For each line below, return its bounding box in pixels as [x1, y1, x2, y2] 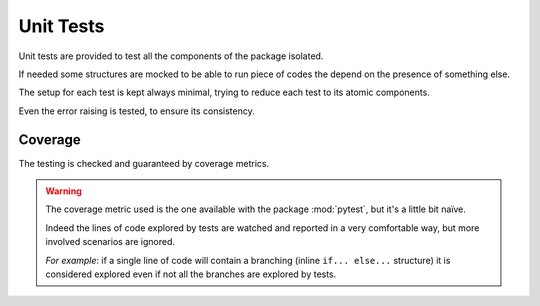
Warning [45, 185, 82, 197]
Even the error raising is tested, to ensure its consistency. [18, 105, 255, 117]
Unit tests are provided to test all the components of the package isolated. [18, 50, 324, 62]
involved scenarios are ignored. [45, 236, 175, 248]
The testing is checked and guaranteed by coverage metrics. [18, 157, 270, 169]
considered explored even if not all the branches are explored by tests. [45, 268, 337, 280]
